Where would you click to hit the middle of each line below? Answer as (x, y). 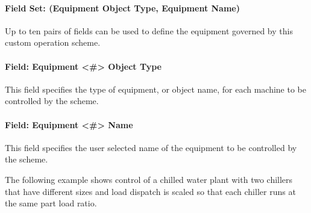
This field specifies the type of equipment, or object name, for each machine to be (155, 89)
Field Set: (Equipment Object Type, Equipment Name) (122, 8)
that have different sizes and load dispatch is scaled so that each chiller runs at (150, 191)
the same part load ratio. (51, 203)
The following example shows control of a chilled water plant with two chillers (149, 179)
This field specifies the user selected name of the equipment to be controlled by (151, 147)
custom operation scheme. (53, 42)
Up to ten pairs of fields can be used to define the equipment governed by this (149, 30)
